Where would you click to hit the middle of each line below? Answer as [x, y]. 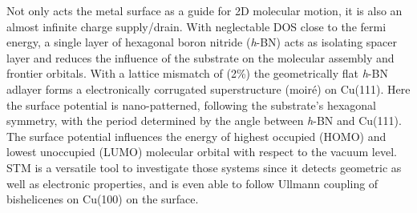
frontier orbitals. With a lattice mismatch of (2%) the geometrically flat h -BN [197, 73]
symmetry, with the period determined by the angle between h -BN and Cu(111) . [204, 121]
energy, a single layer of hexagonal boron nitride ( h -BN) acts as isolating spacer [202, 42]
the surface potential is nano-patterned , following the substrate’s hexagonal [191, 104]
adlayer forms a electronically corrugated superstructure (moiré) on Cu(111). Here [208, 88]
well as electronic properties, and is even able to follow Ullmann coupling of [192, 183]
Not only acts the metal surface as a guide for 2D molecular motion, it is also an [204, 10]
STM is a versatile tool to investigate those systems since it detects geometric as [204, 167]
